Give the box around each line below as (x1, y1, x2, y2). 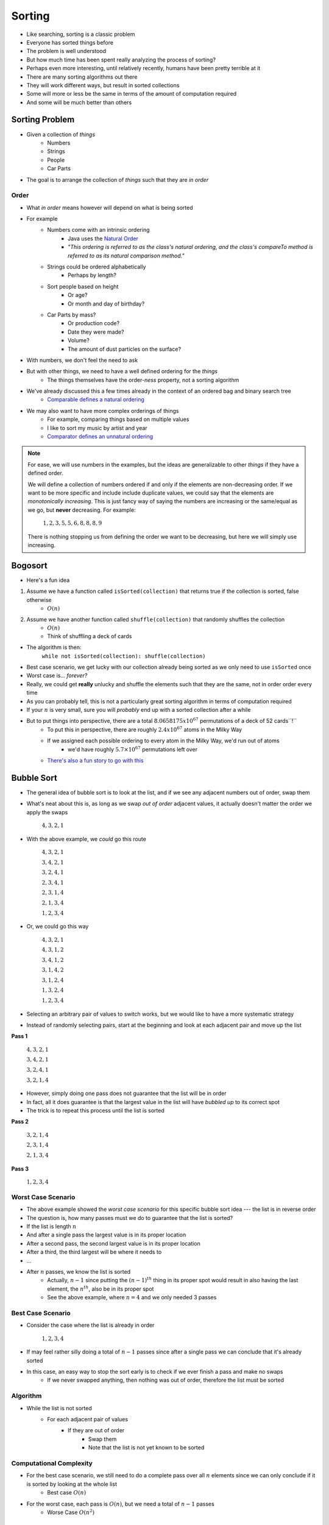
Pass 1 (11, 1033, 28, 1040)
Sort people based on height (47, 282, 119, 290)
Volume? (68, 337, 90, 344)
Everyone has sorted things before (26, 38, 114, 46)
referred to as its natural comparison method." (68, 252, 185, 259)
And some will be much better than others (26, 98, 132, 106)
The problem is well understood (26, 48, 107, 55)
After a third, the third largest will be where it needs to (26, 1248, 162, 1256)
